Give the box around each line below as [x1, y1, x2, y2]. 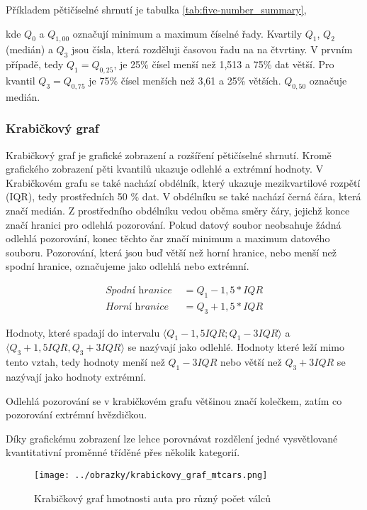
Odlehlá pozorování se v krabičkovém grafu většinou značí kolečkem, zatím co [6, 393, 342, 408]
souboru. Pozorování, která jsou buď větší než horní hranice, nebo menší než [6, 244, 337, 259]
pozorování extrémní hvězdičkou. [6, 407, 147, 422]
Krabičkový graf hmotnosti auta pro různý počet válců [34, 490, 271, 505]
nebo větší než [220, 354, 282, 369]
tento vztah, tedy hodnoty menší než [6, 354, 165, 369]
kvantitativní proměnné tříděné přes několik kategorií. [6, 445, 240, 460]
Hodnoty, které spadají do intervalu [6, 325, 160, 340]
